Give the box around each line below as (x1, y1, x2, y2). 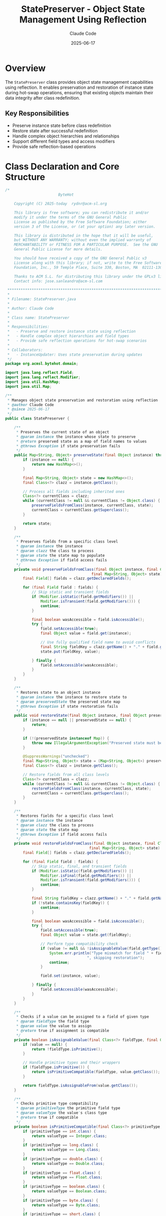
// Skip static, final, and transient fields (31, 864, 127, 869)
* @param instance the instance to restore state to (16, 694, 127, 700)
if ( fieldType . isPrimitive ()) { (23, 1065, 90, 1070)
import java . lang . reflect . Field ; (5, 370, 74, 375)
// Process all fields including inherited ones (23, 489, 125, 494)
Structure (5, 171, 45, 182)
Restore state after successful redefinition (12, 127, 98, 133)
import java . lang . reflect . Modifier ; (5, 375, 81, 380)
